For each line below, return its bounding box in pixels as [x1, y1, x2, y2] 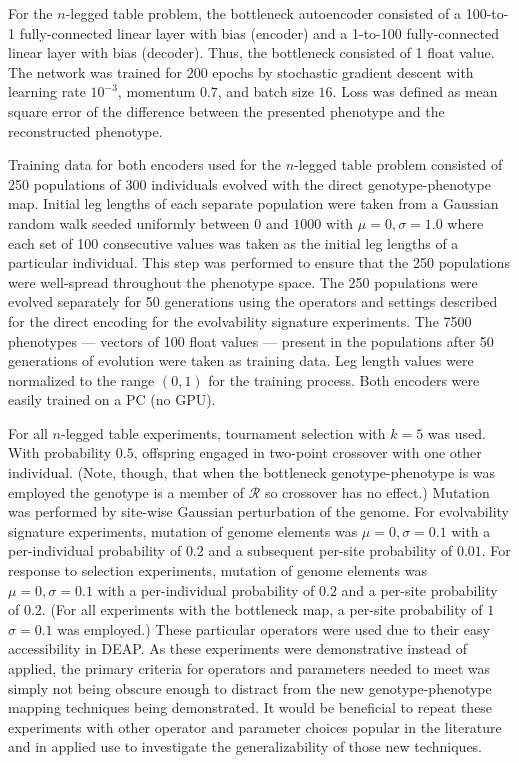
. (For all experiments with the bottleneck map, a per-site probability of [41, 599, 483, 620]
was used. [427, 422, 486, 443]
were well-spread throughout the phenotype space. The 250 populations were [8, 271, 478, 292]
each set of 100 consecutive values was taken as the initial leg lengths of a [8, 232, 459, 253]
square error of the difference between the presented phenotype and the [8, 100, 445, 121]
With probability [8, 442, 112, 463]
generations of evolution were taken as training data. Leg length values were [8, 350, 474, 371]
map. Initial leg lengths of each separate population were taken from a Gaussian [8, 193, 499, 214]
